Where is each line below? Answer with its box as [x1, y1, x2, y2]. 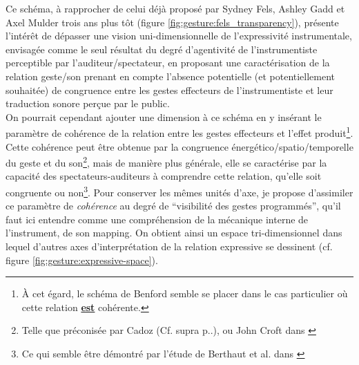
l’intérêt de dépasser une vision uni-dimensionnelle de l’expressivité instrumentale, [6, 28, 352, 43]
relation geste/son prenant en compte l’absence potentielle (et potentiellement [6, 68, 336, 83]
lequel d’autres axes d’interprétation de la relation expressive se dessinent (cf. [6, 239, 333, 254]
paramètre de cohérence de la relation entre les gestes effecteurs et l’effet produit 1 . [6, 124, 353, 140]
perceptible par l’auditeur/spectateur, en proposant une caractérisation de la [6, 55, 330, 70]
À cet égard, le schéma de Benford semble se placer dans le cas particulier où [21, 286, 348, 301]
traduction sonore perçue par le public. [6, 96, 170, 111]
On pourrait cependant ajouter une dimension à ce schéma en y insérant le [6, 109, 322, 124]
